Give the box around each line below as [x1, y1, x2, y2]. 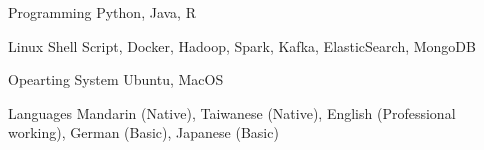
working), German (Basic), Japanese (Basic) [8, 122, 279, 143]
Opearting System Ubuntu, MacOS [8, 69, 224, 90]
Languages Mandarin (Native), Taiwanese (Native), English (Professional [8, 102, 456, 123]
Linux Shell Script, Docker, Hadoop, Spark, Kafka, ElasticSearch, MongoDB [8, 35, 476, 56]
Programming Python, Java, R [8, 2, 196, 22]
